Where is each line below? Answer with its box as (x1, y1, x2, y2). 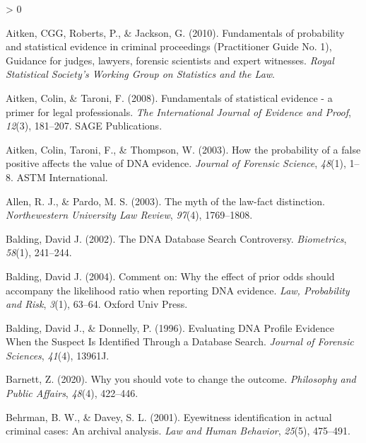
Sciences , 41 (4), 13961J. (6, 347, 110, 362)
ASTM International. (16, 169, 108, 184)
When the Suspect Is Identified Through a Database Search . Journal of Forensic (6, 334, 354, 349)
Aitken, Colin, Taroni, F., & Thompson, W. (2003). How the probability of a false (6, 142, 361, 156)
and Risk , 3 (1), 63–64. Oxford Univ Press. (6, 297, 188, 311)
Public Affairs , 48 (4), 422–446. (6, 386, 138, 401)
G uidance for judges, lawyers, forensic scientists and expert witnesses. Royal (6, 52, 334, 67)
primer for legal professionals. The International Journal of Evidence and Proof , (6, 104, 351, 119)
